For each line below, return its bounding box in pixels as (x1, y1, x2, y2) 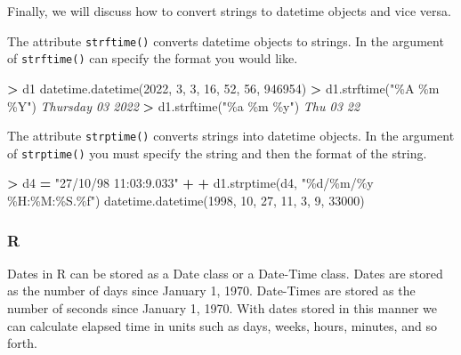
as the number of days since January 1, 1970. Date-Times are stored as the (7, 281, 416, 300)
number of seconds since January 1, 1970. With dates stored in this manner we (7, 299, 438, 317)
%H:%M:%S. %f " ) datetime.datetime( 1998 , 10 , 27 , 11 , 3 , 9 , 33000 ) (7, 191, 365, 209)
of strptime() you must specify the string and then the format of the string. (7, 143, 427, 162)
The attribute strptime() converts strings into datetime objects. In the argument (7, 126, 455, 145)
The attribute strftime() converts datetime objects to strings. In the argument (7, 31, 444, 50)
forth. (7, 334, 37, 352)
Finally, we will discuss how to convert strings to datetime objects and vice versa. (7, 2, 451, 20)
